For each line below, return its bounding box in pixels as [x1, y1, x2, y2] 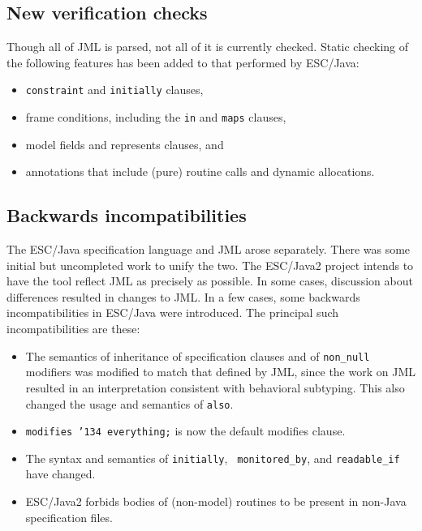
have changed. [25, 465, 96, 482]
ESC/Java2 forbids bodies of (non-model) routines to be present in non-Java [25, 493, 407, 510]
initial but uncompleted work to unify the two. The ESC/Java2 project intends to [6, 256, 414, 273]
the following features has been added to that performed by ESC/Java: [6, 54, 360, 71]
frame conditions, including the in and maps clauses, [25, 109, 286, 126]
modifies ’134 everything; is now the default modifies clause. [25, 422, 346, 439]
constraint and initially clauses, [25, 81, 204, 98]
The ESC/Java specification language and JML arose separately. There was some [6, 241, 411, 258]
